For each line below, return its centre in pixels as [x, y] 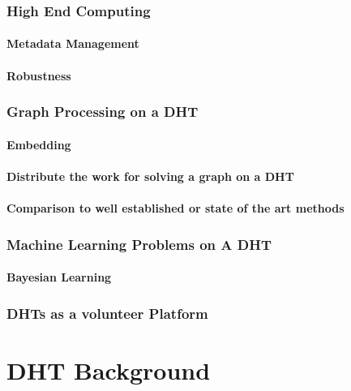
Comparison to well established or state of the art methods [175, 208]
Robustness [39, 75]
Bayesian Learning [59, 277]
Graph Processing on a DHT [103, 112]
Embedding [39, 144]
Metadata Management [73, 43]
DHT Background [109, 370]
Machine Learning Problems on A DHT [139, 244]
